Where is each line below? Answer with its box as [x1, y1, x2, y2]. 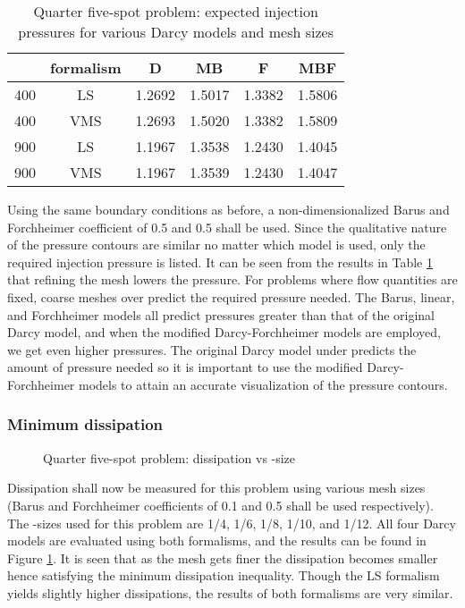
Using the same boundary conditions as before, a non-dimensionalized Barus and [7, 200, 450, 218]
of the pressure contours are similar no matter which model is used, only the [7, 235, 426, 254]
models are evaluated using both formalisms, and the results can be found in [7, 531, 427, 550]
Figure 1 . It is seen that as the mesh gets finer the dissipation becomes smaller [7, 548, 438, 567]
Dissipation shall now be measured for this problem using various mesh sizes [7, 478, 426, 497]
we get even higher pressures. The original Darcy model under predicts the [7, 340, 417, 359]
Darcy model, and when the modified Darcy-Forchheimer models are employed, [7, 323, 442, 342]
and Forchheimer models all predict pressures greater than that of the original [7, 305, 435, 324]
